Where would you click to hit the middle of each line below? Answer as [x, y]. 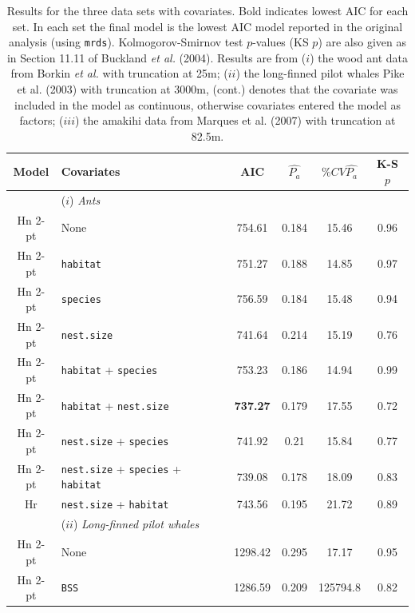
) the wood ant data [359, 57]
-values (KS [281, 42]
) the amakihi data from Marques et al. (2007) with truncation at [235, 120]
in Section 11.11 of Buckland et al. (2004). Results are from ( [156, 57]
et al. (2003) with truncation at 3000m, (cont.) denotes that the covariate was [207, 89]
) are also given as [362, 42]
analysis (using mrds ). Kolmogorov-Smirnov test [126, 42]
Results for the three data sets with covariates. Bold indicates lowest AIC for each [207, 10]
